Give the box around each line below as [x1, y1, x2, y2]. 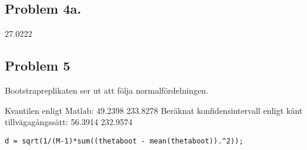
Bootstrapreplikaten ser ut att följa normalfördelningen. [5, 84, 209, 96]
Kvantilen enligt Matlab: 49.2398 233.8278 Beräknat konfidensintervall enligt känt [5, 104, 303, 116]
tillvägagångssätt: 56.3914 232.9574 [5, 116, 133, 128]
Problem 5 [5, 56, 70, 75]
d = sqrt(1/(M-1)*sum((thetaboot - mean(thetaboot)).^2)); [5, 136, 243, 145]
